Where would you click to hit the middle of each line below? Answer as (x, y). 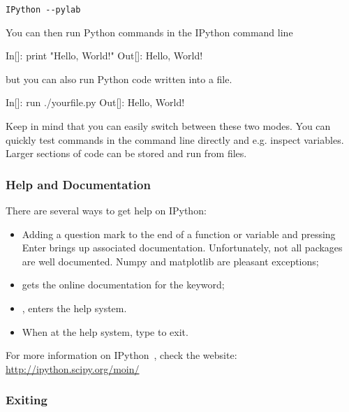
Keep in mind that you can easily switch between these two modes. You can (168, 126)
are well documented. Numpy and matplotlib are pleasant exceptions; (170, 261)
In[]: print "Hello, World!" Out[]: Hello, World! (104, 56)
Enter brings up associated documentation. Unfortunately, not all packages (182, 248)
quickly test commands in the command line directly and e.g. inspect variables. (175, 139)
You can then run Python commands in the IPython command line (149, 32)
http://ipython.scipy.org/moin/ (73, 368)
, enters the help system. (74, 308)
